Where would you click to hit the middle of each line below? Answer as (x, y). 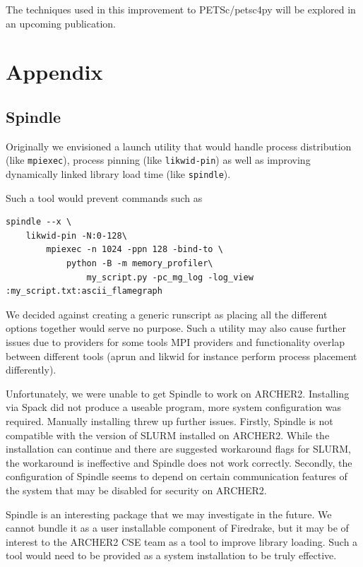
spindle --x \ (39, 222)
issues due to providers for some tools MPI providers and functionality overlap (175, 342)
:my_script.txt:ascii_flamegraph (84, 291)
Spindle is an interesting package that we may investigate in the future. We (169, 514)
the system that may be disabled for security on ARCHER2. (136, 490)
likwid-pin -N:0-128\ (76, 235)
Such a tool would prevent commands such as (104, 197)
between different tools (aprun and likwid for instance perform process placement (181, 356)
